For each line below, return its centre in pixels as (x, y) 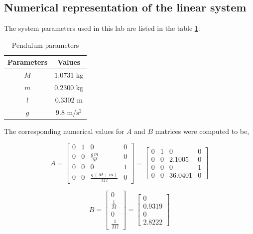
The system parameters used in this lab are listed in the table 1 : (102, 28)
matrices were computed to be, (202, 131)
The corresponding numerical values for (64, 131)
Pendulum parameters (45, 45)
